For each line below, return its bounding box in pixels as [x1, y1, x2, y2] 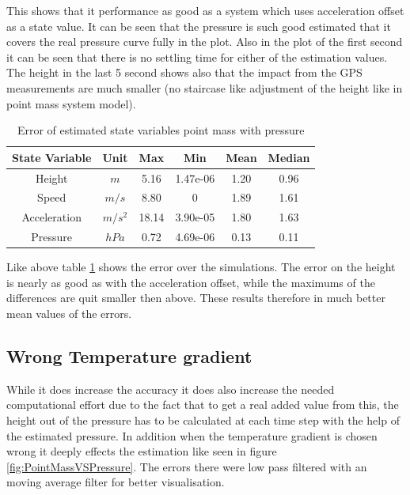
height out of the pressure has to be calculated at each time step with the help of [6, 411, 400, 428]
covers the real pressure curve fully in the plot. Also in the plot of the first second [6, 33, 403, 50]
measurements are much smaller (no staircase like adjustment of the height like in [6, 79, 403, 96]
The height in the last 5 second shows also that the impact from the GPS [6, 64, 363, 81]
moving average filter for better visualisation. [6, 474, 225, 490]
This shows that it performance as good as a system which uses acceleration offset [6, 2, 404, 18]
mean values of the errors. [6, 305, 132, 321]
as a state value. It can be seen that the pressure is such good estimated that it [6, 17, 391, 34]
